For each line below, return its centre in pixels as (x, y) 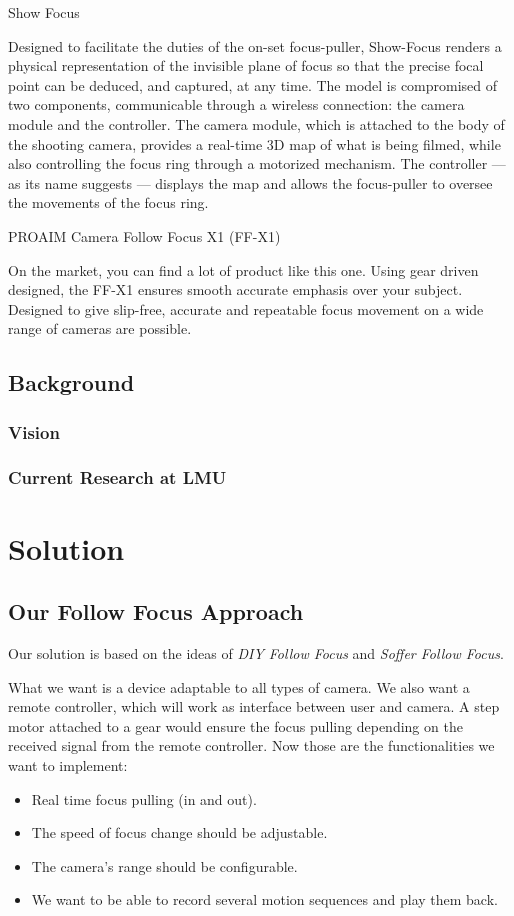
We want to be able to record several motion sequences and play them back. (264, 899)
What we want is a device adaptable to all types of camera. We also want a (239, 686)
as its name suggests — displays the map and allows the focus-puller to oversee (250, 182)
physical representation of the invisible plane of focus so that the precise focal (246, 65)
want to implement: (68, 764)
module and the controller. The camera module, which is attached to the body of (256, 123)
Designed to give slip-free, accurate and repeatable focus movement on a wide (246, 308)
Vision (34, 431)
